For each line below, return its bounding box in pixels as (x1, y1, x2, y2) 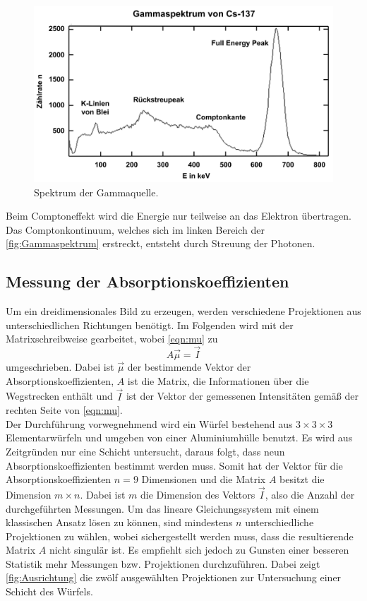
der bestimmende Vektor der (127, 359, 251, 374)
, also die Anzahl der (265, 487, 355, 501)
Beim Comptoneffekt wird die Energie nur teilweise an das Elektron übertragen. (6, 208, 351, 223)
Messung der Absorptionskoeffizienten (6, 270, 289, 292)
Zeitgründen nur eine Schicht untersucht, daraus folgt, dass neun (6, 444, 285, 458)
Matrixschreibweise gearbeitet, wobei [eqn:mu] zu (6, 331, 218, 346)
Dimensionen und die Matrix (141, 472, 266, 487)
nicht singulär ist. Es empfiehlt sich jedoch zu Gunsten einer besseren (49, 542, 349, 557)
